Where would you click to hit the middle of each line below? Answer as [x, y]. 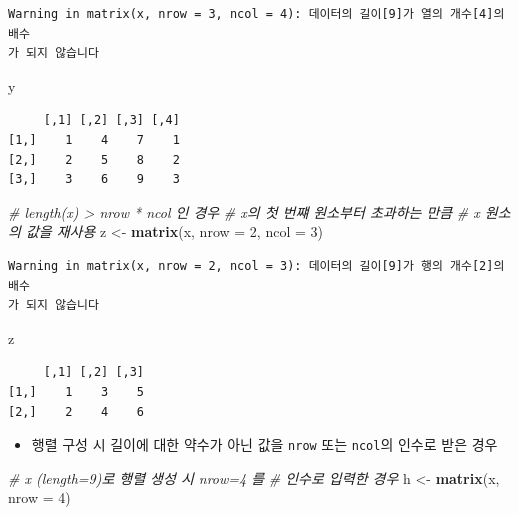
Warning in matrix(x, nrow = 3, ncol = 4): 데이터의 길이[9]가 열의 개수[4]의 [256, 14]
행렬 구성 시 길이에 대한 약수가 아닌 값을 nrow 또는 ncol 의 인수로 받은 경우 [264, 444]
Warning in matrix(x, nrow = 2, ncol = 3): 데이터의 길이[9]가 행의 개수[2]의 [256, 265]
